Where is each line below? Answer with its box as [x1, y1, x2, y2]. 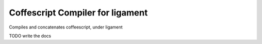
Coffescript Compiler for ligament [9, 7, 148, 18]
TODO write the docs [9, 33, 51, 39]
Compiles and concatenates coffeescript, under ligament [9, 24, 123, 30]
